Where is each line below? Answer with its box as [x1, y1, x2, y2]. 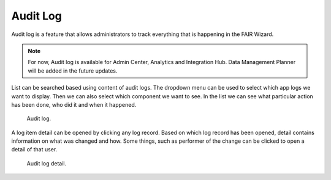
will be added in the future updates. [28, 67, 118, 74]
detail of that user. [11, 146, 58, 153]
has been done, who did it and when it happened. [11, 101, 137, 108]
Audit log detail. [26, 159, 67, 167]
